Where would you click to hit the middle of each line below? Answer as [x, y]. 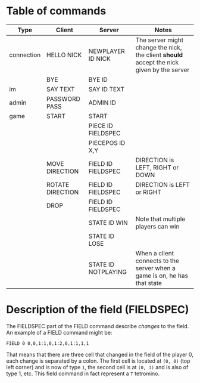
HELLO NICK [64, 55]
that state [149, 283]
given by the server [162, 70]
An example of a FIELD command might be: [59, 332]
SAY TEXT [61, 89]
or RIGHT [149, 192]
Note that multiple [160, 219]
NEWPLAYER [107, 51]
